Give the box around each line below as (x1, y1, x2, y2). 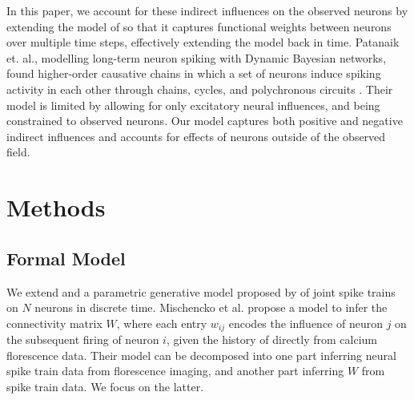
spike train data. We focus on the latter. (6, 378, 204, 394)
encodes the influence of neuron (228, 314, 383, 331)
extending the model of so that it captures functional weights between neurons (6, 18, 392, 34)
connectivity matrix (6, 314, 102, 331)
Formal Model (6, 245, 126, 270)
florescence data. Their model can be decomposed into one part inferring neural (6, 346, 396, 363)
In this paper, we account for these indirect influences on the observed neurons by (6, 2, 408, 18)
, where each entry (116, 314, 207, 331)
